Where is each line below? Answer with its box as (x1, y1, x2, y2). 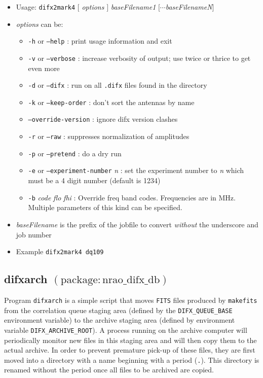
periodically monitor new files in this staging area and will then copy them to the (4, 334, 257, 345)
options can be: (16, 18, 63, 29)
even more (28, 62, 60, 73)
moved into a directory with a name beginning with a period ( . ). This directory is (4, 354, 259, 365)
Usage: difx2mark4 (16, 2, 76, 12)
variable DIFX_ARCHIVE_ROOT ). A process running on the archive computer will (4, 324, 247, 335)
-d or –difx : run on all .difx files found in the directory (28, 80, 207, 90)
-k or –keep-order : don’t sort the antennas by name (28, 96, 195, 107)
